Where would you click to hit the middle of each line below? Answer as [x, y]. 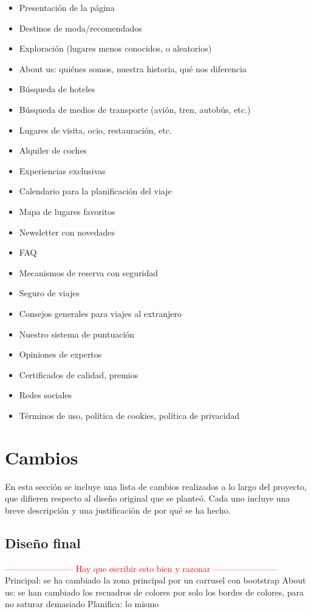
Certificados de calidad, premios [79, 374]
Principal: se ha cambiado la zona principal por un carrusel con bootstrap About [155, 580]
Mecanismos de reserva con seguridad [89, 272]
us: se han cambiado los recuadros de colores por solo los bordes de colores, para [155, 592]
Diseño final [43, 542]
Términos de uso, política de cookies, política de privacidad [129, 415]
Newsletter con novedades [67, 232]
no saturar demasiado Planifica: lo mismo [82, 604]
